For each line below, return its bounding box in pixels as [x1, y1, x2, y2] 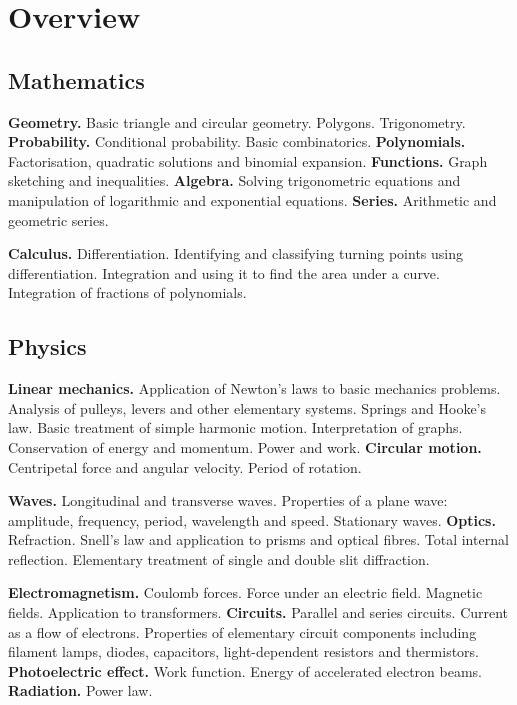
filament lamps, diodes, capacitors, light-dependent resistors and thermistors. [8, 641, 479, 662]
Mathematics [8, 64, 145, 95]
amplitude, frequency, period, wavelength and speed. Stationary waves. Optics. [8, 509, 496, 530]
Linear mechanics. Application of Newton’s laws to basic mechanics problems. [8, 378, 501, 399]
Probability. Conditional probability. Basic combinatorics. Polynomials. [8, 131, 466, 152]
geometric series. [8, 209, 109, 230]
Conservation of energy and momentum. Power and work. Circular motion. [8, 436, 482, 457]
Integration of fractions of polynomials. [8, 282, 247, 303]
